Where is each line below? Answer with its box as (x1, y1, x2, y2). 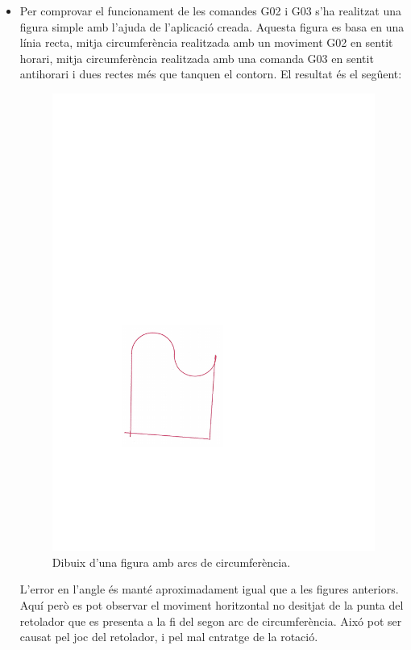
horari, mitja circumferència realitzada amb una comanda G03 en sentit (19, 49, 374, 66)
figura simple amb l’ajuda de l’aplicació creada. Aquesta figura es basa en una (19, 18, 405, 35)
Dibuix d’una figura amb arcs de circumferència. (52, 553, 291, 570)
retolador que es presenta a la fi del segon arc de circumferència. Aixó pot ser (19, 612, 402, 629)
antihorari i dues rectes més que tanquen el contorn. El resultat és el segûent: (19, 65, 402, 82)
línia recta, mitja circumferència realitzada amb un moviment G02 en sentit (19, 34, 393, 51)
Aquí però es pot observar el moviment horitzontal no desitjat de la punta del (19, 597, 404, 613)
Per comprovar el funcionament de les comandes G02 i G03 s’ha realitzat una (19, 2, 402, 19)
